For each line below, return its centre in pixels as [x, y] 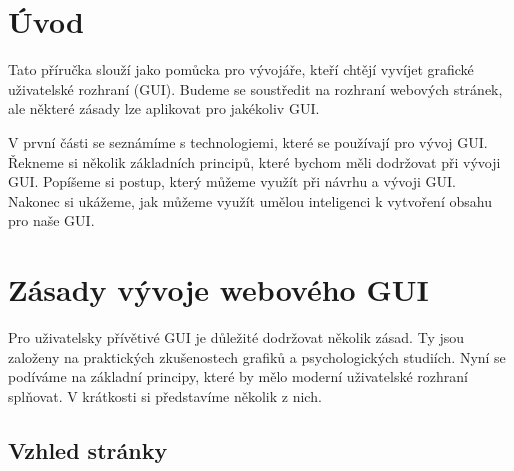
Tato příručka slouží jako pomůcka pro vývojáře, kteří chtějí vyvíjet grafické [241, 69]
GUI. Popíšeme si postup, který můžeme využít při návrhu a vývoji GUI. [232, 181]
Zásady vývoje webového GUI [218, 289]
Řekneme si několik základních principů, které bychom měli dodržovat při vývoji [254, 161]
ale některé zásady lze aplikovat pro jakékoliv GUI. [164, 108]
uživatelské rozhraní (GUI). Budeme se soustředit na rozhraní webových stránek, [255, 88]
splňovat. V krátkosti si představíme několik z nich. [165, 395]
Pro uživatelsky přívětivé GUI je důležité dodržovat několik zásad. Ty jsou [236, 337]
